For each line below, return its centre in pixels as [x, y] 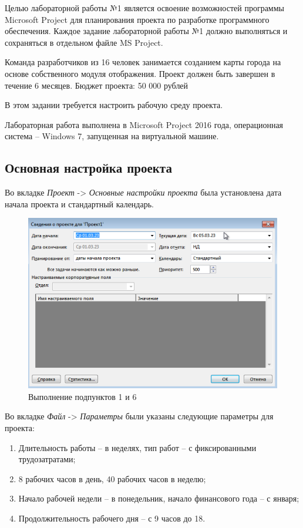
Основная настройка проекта [88, 168]
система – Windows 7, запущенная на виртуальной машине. [112, 136]
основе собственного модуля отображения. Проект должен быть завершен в [140, 73]
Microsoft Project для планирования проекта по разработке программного [137, 19]
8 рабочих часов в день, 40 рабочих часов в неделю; [112, 478]
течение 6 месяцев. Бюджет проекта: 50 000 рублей [97, 85]
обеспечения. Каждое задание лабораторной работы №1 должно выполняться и [146, 31]
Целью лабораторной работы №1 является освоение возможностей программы [144, 8]
